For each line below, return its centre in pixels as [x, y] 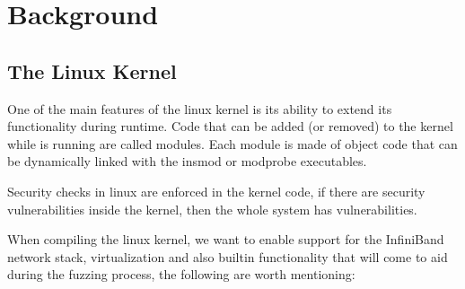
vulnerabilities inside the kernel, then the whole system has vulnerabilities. [212, 209]
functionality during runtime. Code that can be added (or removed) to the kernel [230, 126]
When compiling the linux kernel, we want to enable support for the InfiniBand [226, 239]
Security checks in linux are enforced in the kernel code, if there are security [216, 191]
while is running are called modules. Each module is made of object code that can [232, 143]
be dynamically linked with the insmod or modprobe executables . [187, 161]
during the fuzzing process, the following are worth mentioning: [181, 274]
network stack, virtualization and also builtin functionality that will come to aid [228, 256]
